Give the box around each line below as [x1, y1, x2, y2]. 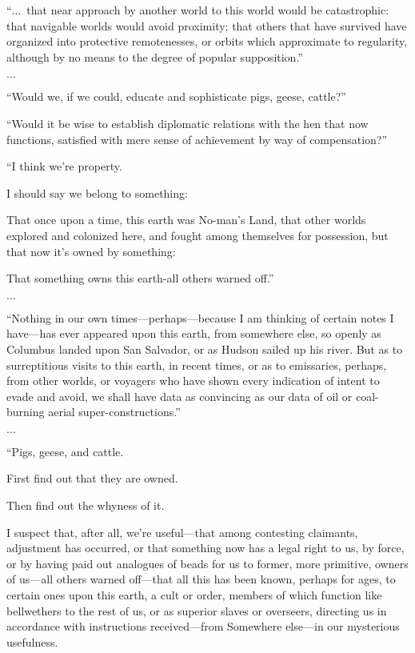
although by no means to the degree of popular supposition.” [6, 48, 303, 65]
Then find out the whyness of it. [6, 497, 165, 514]
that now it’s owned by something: [6, 242, 176, 259]
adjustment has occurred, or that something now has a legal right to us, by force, [6, 539, 405, 556]
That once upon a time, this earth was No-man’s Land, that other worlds [6, 211, 366, 228]
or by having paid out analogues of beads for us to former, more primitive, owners [6, 555, 409, 571]
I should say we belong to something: [6, 184, 188, 201]
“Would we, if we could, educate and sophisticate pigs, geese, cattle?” [6, 88, 346, 105]
